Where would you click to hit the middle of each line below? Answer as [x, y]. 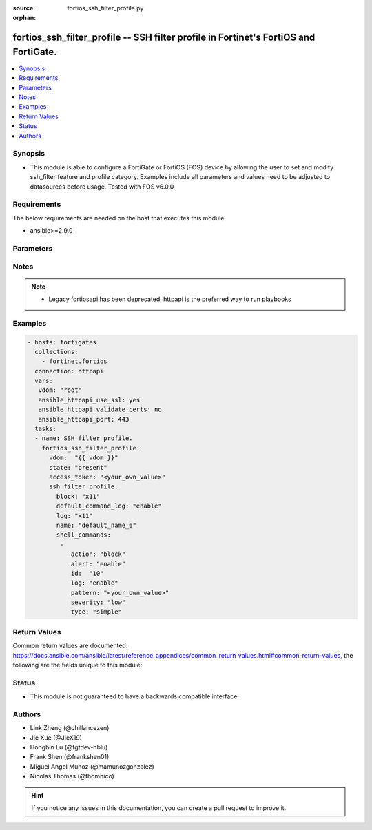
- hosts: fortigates [62, 342]
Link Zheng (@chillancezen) [70, 728]
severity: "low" [98, 602]
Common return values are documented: [70, 646]
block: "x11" [78, 496]
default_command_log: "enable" [109, 506]
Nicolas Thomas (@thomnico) [72, 776]
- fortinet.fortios [75, 361]
